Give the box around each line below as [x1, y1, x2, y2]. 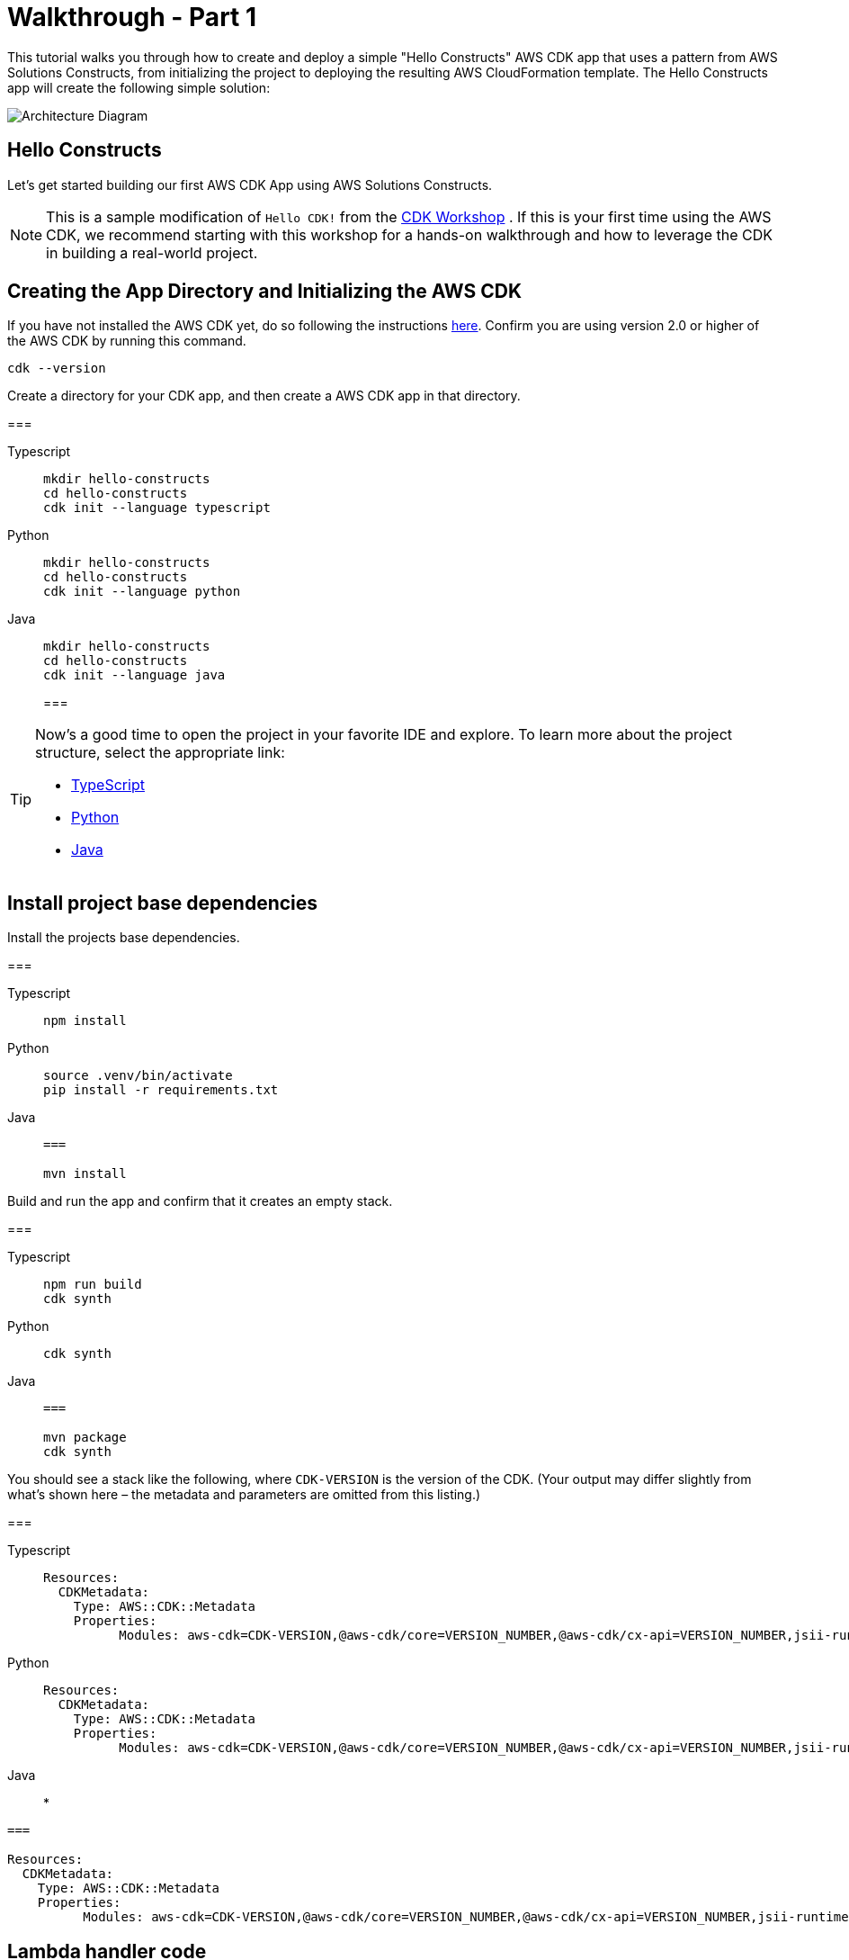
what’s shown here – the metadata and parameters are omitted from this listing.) [7, 1487, 481, 1503]
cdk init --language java [43, 668, 226, 683]
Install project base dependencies [7, 891, 318, 914]
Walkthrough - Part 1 [7, 2, 257, 32]
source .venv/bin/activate [43, 1068, 233, 1083]
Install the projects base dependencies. [7, 930, 240, 946]
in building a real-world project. [46, 243, 258, 262]
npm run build [43, 1277, 142, 1292]
